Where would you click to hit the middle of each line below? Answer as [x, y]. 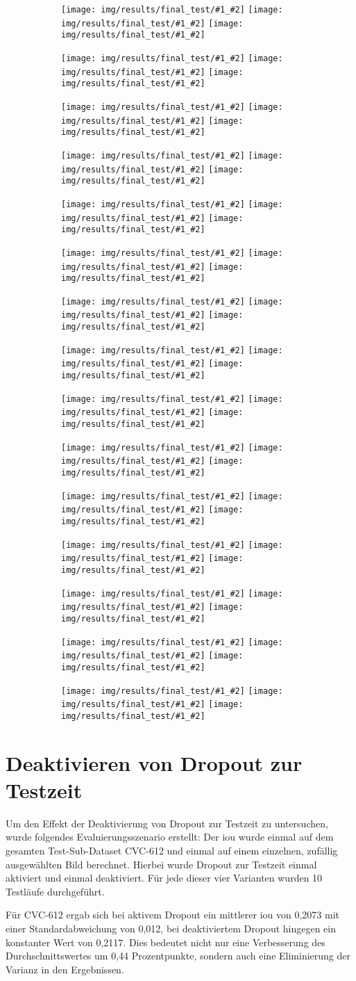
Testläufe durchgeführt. [55, 891]
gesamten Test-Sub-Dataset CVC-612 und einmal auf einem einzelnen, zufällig [172, 851]
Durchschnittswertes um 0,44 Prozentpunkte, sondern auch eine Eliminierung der [178, 956]
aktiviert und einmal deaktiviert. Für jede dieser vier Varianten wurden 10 [164, 878]
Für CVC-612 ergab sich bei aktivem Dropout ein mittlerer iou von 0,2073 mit [173, 915]
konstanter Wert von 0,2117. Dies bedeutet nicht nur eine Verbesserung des [166, 942]
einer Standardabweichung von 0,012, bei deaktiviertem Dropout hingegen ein [171, 928]
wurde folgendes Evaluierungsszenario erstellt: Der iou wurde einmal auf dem [170, 837]
